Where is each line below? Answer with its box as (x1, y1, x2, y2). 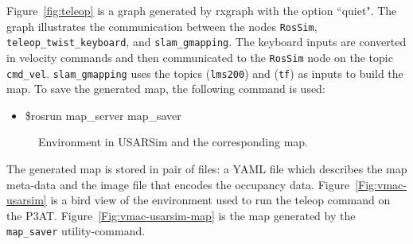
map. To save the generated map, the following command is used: (6, 80, 325, 97)
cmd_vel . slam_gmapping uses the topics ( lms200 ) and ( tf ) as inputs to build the (6, 64, 403, 81)
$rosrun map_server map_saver (25, 107, 181, 123)
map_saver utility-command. (6, 223, 146, 239)
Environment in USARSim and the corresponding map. (38, 134, 308, 150)
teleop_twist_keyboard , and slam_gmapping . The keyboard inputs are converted (6, 33, 407, 50)
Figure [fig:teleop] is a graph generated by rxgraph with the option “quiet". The (6, 2, 397, 18)
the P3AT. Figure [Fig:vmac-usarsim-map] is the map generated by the (6, 207, 356, 223)
